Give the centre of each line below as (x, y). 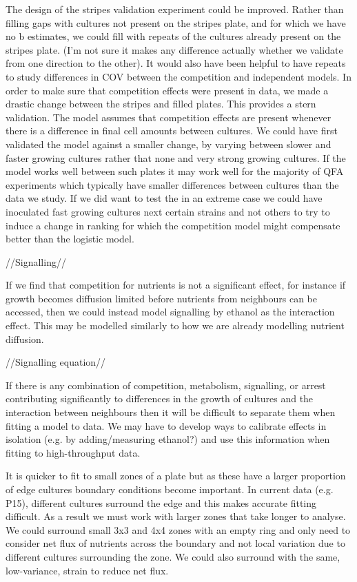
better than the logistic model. (70, 239)
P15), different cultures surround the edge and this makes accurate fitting (161, 502)
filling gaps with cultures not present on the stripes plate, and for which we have (176, 22)
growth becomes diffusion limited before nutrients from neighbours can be (162, 298)
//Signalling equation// (56, 362)
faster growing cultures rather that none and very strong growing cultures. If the (176, 157)
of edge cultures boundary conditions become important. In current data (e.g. (170, 489)
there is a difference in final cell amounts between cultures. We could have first (172, 131)
